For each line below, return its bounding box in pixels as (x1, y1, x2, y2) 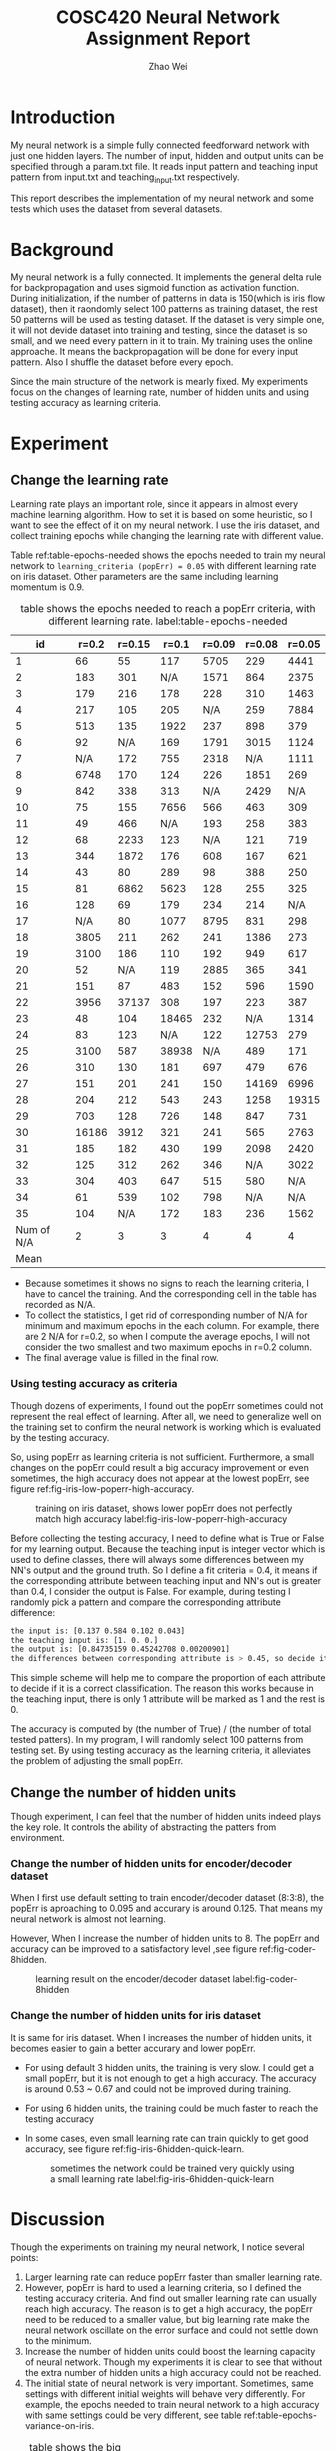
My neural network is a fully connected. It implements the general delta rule (10, 271, 322, 283)
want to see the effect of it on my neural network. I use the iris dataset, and (10, 519, 320, 531)
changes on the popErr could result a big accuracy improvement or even (10, 1461, 310, 1473)
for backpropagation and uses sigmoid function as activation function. (10, 282, 300, 294)
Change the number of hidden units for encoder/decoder (10, 1856, 293, 1870)
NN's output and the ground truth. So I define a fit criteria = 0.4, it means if (10, 1564, 318, 1576)
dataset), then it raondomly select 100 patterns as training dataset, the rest (10, 303, 318, 315)
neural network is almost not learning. (10, 1913, 167, 1925)
